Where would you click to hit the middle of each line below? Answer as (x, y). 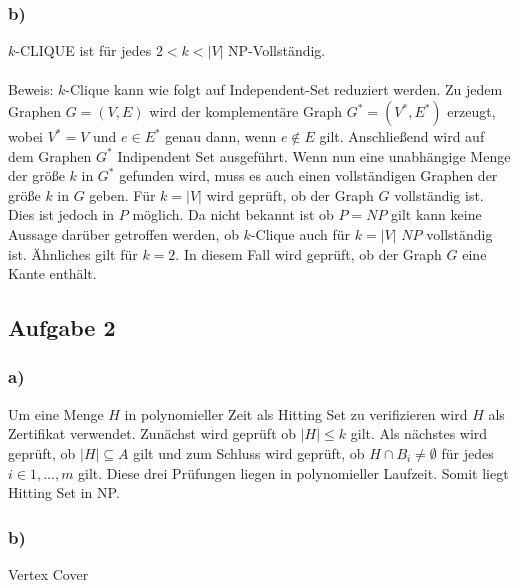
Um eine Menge (56, 413)
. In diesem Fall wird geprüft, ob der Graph (308, 253)
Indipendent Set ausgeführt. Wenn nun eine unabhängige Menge (314, 155)
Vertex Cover (48, 573)
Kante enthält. (52, 273)
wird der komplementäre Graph (246, 111)
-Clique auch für (300, 233)
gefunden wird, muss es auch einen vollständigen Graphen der (308, 175)
